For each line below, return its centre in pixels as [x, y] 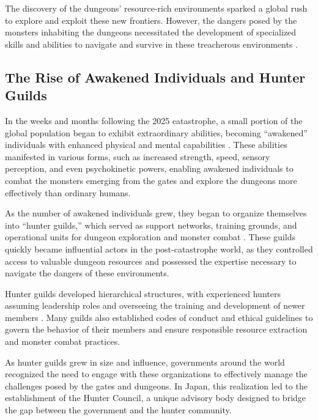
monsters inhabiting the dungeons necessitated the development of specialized [151, 32]
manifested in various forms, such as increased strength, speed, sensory [138, 156]
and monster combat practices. [63, 341]
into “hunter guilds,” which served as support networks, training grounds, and [151, 225]
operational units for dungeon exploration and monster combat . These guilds [150, 237]
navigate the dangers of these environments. [87, 273]
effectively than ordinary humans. [68, 192]
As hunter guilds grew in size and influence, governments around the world [145, 362]
